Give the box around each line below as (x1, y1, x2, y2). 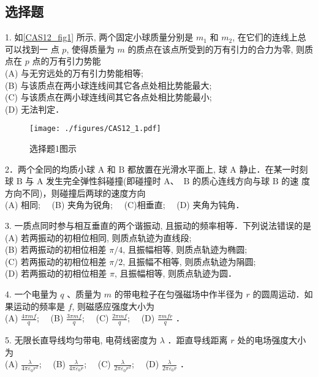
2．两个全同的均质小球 (5, 162, 95, 175)
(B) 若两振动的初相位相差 (5, 243, 107, 256)
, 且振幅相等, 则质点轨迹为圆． (114, 267, 237, 280)
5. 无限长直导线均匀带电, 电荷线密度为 (5, 333, 157, 346)
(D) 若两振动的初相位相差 (5, 267, 107, 280)
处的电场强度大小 (237, 333, 306, 346)
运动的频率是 (13, 299, 65, 312)
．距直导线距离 (167, 333, 228, 346)
